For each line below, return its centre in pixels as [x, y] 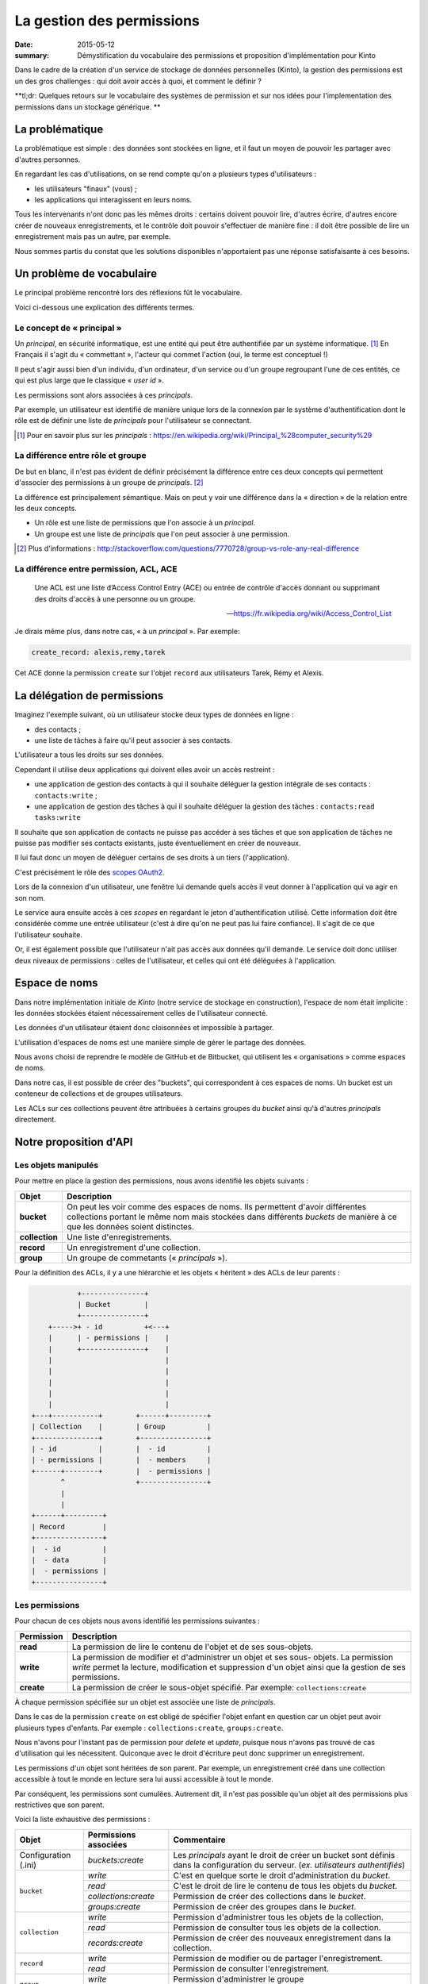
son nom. [30, 898]
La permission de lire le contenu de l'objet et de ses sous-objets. [193, 1647]
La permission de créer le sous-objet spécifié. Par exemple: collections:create [219, 1687]
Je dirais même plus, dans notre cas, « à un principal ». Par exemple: [127, 632]
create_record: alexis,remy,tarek [98, 652]
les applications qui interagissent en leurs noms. [113, 199]
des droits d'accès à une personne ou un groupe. [115, 598]
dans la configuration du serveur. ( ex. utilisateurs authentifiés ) [289, 1865]
